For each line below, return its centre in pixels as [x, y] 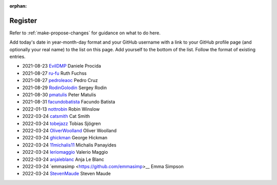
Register [23, 20]
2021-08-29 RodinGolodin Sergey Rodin [65, 88]
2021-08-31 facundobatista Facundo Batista [69, 102]
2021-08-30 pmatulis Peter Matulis [59, 95]
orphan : [18, 6]
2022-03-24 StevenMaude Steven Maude [67, 174]
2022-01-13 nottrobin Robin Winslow [61, 109]
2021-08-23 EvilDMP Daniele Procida [62, 66]
